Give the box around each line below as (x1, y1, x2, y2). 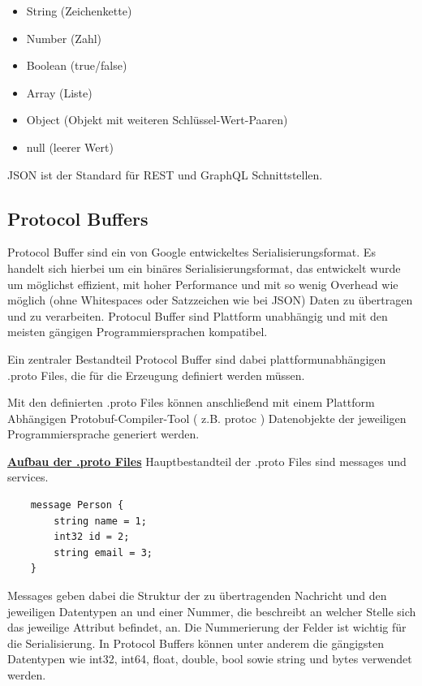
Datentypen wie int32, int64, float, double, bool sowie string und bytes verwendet (7, 650, 412, 667)
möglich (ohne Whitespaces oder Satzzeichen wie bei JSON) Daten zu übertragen (7, 291, 413, 308)
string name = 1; (54, 515, 147, 527)
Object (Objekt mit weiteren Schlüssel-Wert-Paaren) (26, 111, 288, 128)
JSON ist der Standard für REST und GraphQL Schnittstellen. (7, 166, 323, 183)
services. (7, 468, 49, 485)
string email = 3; (54, 546, 153, 559)
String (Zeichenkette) (26, 2, 132, 19)
